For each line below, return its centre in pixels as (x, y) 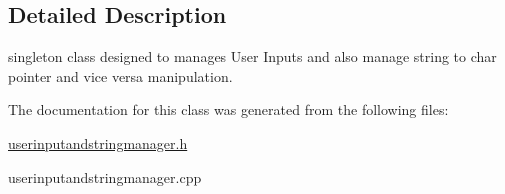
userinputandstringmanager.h (98, 142)
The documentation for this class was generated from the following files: (228, 109)
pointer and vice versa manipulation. (120, 75)
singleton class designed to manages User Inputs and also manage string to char (252, 56)
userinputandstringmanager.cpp (105, 176)
